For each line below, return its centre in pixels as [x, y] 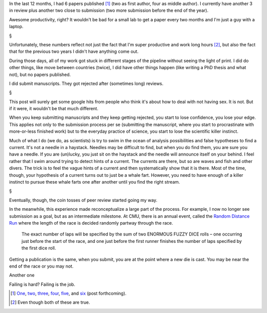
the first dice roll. [39, 248]
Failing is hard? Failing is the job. [42, 284]
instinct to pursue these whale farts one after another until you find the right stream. [95, 182]
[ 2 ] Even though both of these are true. [50, 302]
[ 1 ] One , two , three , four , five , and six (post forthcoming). [68, 293]
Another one [22, 275]
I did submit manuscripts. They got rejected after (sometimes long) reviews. [86, 83]
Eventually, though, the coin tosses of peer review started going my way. [83, 200]
